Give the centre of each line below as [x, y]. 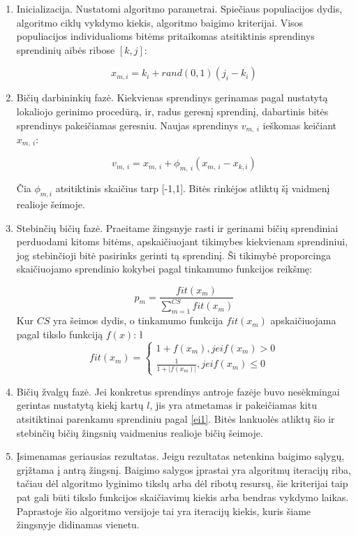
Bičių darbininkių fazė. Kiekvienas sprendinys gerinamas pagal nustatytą [172, 97]
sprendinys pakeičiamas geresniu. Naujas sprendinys [127, 125]
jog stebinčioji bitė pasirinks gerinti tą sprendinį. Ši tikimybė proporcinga [173, 255]
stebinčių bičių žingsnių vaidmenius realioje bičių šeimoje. [140, 432]
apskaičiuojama [303, 320]
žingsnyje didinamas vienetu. [78, 524]
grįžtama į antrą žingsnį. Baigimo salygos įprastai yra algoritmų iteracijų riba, [184, 469]
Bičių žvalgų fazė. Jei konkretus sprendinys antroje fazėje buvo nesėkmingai [178, 391]
